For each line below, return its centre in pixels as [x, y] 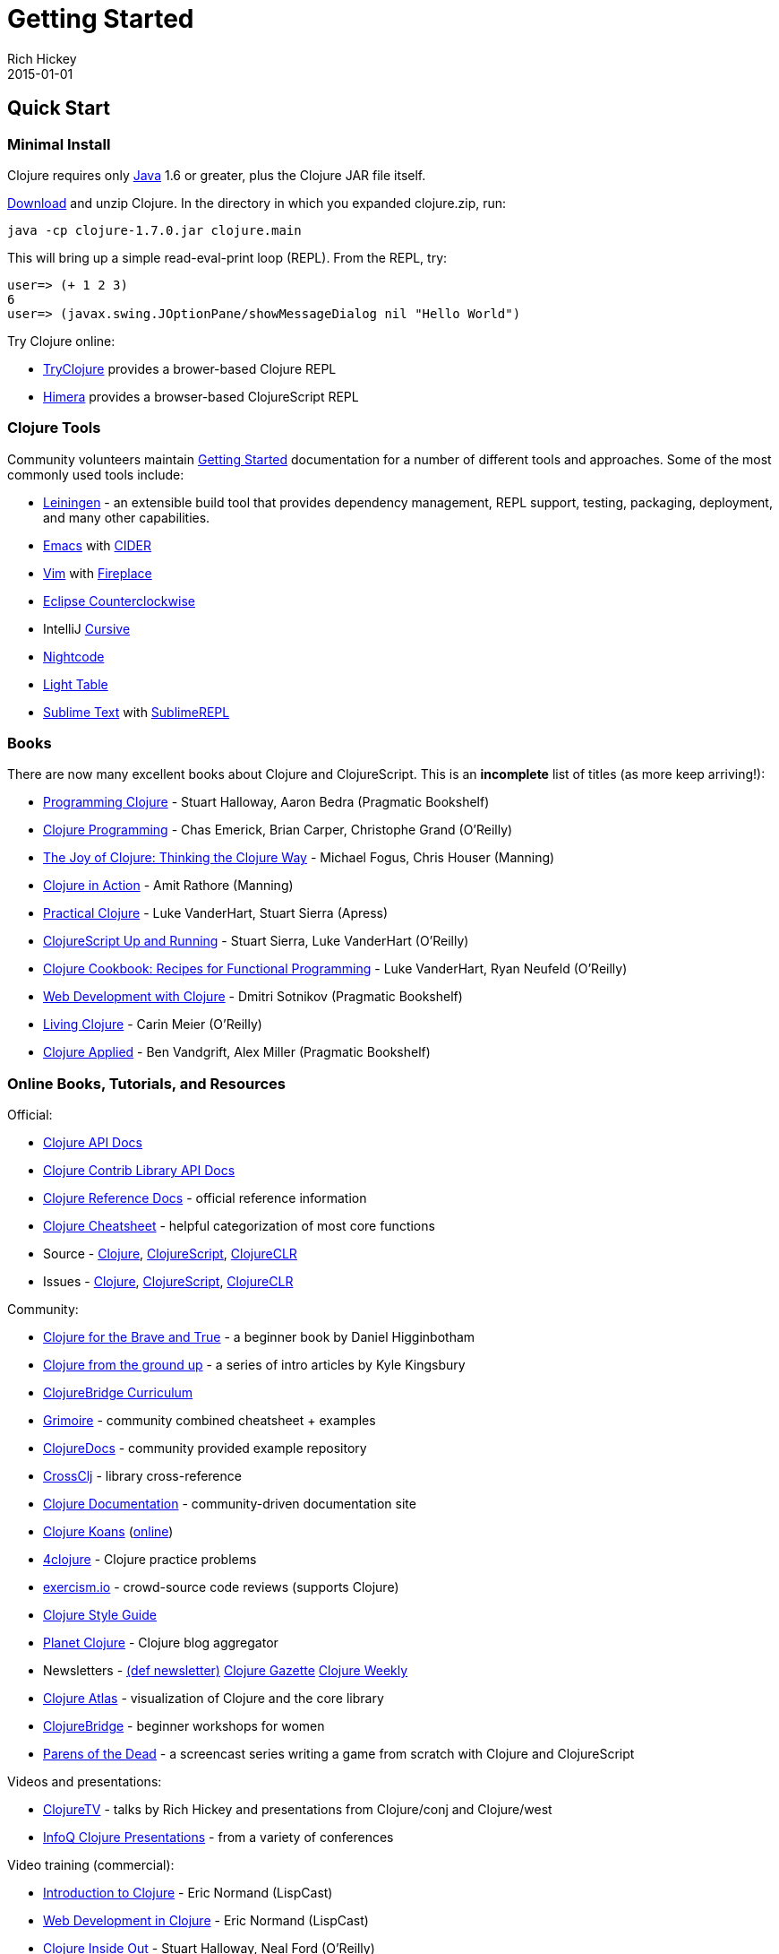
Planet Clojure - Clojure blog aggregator [161, 1643]
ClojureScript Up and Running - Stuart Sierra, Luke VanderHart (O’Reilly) [256, 941]
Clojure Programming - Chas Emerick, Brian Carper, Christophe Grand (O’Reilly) [278, 830]
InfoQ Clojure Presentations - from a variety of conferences [218, 1837]
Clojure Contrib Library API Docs [139, 1171]
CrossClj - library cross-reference [142, 1476]
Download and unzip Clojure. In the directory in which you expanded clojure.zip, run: [257, 203]
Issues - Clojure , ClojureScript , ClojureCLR [168, 1282]
